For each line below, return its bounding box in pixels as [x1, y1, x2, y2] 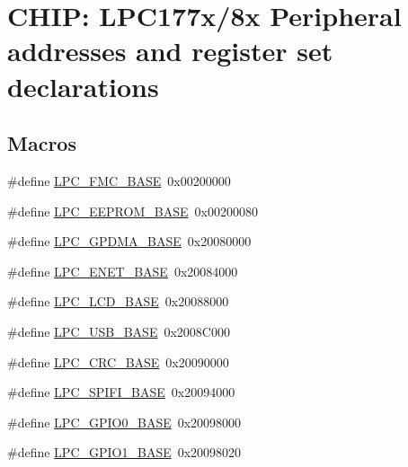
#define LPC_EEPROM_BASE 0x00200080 [7, 201, 258, 220]
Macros [7, 129, 76, 157]
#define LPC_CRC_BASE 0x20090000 [7, 352, 229, 371]
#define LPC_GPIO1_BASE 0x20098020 [7, 443, 242, 462]
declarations [7, 67, 159, 104]
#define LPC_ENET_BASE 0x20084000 [7, 261, 238, 280]
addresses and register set [7, 32, 333, 69]
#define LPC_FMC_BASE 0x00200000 [7, 171, 231, 189]
